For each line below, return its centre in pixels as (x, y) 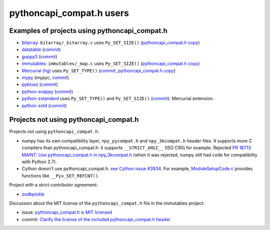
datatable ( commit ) (41, 49)
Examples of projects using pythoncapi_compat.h (88, 31)
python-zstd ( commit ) (44, 105)
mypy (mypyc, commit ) (45, 78)
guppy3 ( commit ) (39, 56)
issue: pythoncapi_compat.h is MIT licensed (67, 213)
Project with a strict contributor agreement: (54, 185)
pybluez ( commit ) (40, 84)
